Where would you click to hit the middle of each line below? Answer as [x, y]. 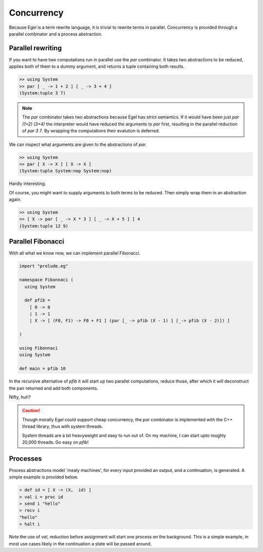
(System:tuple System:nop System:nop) [66, 171]
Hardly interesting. [28, 184]
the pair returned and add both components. [54, 388]
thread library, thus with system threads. [63, 427]
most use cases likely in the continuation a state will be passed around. [80, 544]
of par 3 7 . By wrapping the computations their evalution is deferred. [91, 131]
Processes [26, 459]
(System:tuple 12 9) [44, 226]
